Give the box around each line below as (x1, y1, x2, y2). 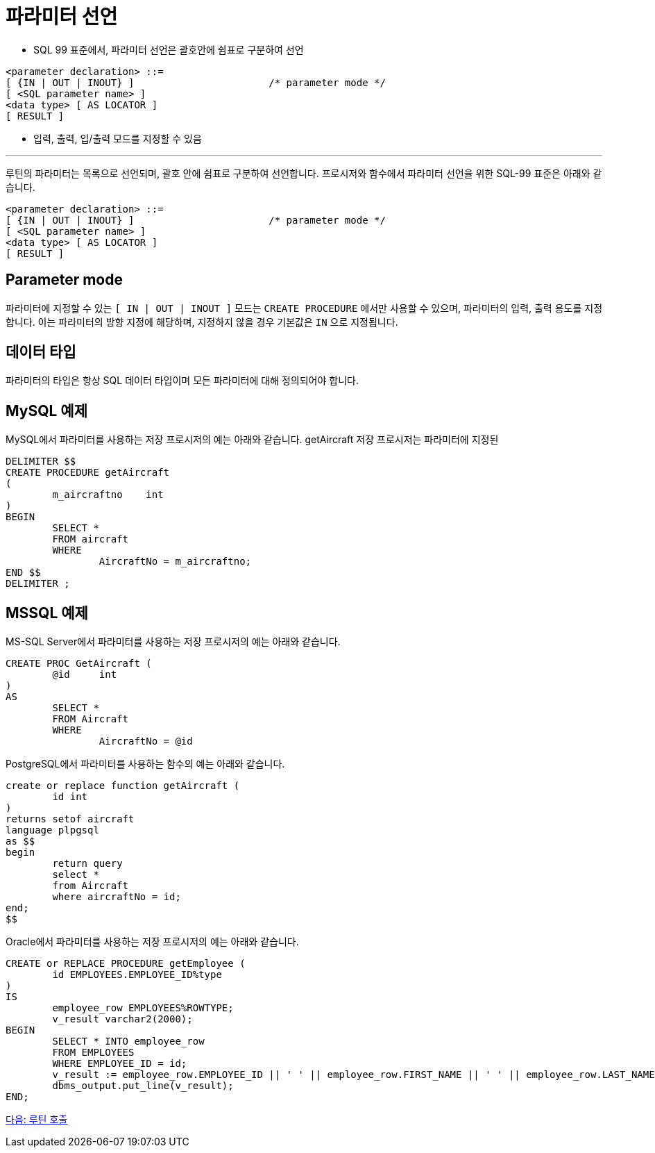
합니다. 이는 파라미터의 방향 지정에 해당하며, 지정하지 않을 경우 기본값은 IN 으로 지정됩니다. (6, 315, 398, 328)
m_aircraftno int (52, 489, 164, 501)
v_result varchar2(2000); (52, 1013, 193, 1025)
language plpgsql (6, 824, 99, 836)
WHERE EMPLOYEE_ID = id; (52, 1058, 187, 1070)
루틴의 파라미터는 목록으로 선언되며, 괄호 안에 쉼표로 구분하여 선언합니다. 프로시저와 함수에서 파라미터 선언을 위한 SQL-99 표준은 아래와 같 (6, 167, 602, 179)
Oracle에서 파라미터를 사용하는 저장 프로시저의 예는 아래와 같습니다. (6, 936, 299, 948)
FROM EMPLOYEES (52, 1047, 135, 1059)
